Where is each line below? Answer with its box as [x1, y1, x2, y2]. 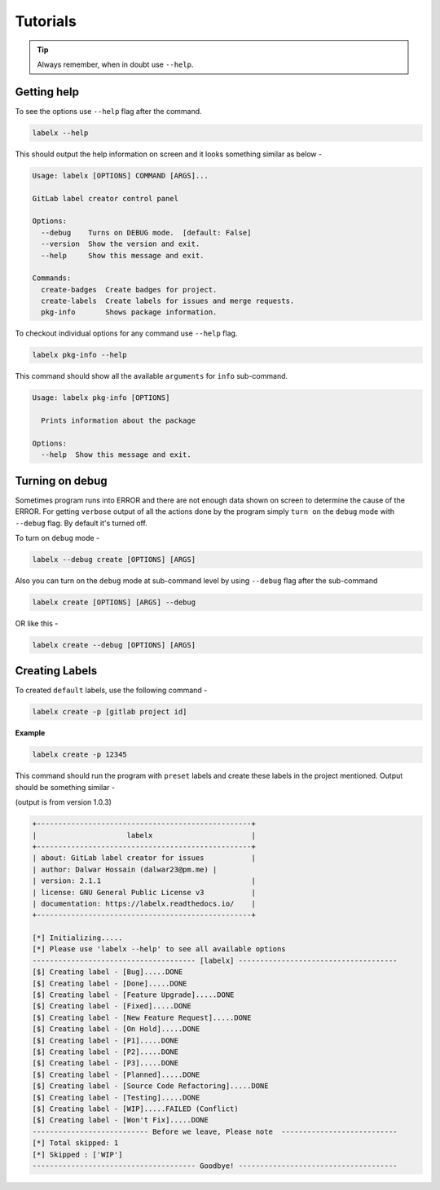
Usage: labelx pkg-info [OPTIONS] [32, 393, 170, 402]
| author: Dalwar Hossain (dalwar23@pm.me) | [32, 864, 218, 874]
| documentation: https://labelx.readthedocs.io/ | [32, 898, 256, 908]
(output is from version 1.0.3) [15, 797, 112, 807]
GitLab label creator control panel [32, 194, 179, 203]
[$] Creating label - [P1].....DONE [32, 1035, 179, 1045]
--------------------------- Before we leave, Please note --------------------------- [32, 1126, 398, 1136]
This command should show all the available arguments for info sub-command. [15, 371, 288, 381]
